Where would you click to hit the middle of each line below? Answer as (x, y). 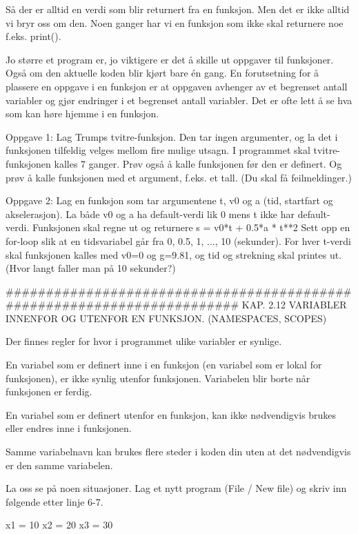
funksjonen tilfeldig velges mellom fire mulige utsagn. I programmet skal (158, 150)
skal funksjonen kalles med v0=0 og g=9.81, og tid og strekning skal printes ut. (174, 254)
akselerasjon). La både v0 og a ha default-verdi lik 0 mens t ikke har (150, 214)
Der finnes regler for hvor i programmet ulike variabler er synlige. (144, 341)
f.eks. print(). (33, 36)
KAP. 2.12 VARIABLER (294, 305)
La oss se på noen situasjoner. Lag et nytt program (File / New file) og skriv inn (176, 488)
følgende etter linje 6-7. (54, 501)
